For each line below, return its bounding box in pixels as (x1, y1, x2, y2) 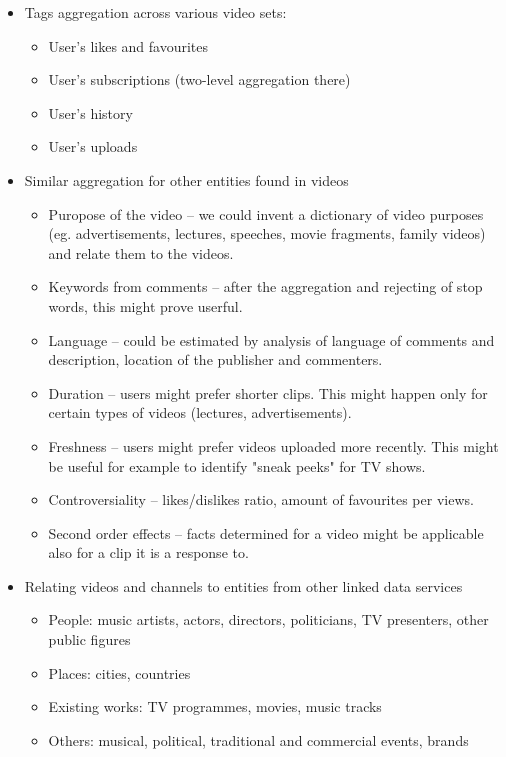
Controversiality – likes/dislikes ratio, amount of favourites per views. (48, 489, 474, 510)
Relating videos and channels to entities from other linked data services (24, 575, 463, 596)
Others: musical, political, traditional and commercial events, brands (48, 729, 469, 750)
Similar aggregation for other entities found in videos (24, 169, 349, 190)
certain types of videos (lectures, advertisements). (48, 402, 352, 423)
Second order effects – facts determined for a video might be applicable (48, 522, 484, 543)
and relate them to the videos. (48, 242, 234, 263)
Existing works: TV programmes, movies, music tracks (48, 696, 382, 717)
